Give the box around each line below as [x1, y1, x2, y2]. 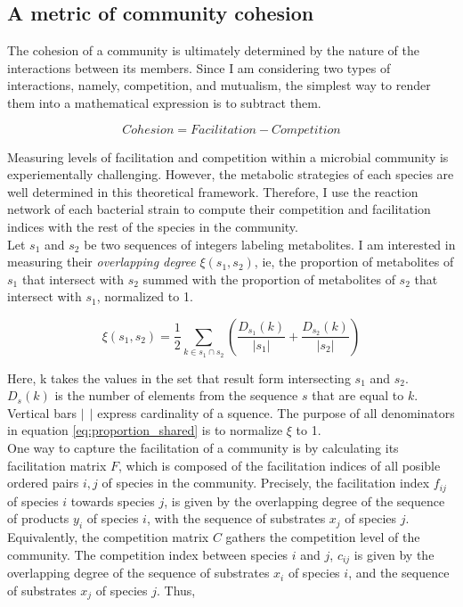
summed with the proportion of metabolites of [142, 269, 395, 288]
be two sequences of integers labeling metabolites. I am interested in [84, 234, 456, 253]
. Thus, [156, 580, 196, 599]
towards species [70, 491, 155, 510]
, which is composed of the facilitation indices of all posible [118, 455, 441, 474]
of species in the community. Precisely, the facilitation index [102, 473, 430, 492]
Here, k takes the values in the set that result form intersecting [7, 368, 351, 387]
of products [7, 509, 69, 528]
